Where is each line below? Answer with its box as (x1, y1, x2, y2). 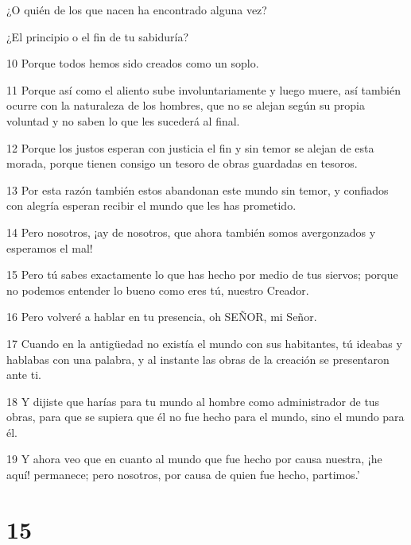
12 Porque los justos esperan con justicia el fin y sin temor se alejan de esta (6, 139, 374, 156)
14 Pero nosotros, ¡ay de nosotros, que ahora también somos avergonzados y (6, 223, 376, 240)
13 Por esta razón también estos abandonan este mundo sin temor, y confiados (6, 181, 389, 198)
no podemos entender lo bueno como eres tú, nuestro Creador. (6, 281, 309, 298)
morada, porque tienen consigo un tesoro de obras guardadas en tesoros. (6, 155, 358, 172)
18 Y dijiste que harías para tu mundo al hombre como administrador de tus (6, 392, 380, 409)
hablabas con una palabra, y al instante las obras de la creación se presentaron (6, 350, 390, 367)
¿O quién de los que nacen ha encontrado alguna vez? (6, 2, 267, 17)
